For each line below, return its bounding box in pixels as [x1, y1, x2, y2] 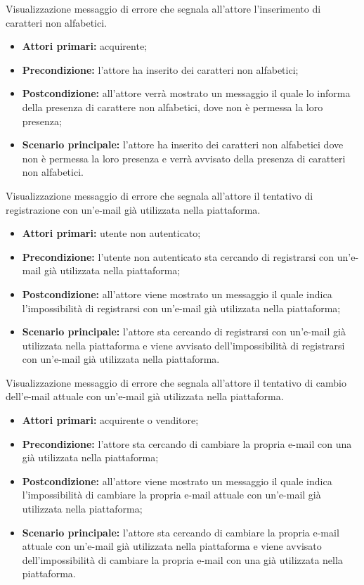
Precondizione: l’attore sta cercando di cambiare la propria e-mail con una [22, 436, 352, 451]
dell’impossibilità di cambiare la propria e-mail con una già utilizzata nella [22, 552, 343, 567]
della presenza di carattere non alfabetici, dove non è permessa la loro [22, 99, 323, 114]
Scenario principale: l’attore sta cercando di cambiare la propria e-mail [22, 525, 339, 539]
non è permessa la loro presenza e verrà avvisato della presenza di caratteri [22, 150, 346, 165]
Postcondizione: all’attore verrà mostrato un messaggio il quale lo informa [22, 86, 351, 101]
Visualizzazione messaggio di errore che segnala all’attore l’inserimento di [6, 1, 321, 15]
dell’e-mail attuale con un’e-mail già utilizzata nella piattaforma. [6, 389, 284, 404]
